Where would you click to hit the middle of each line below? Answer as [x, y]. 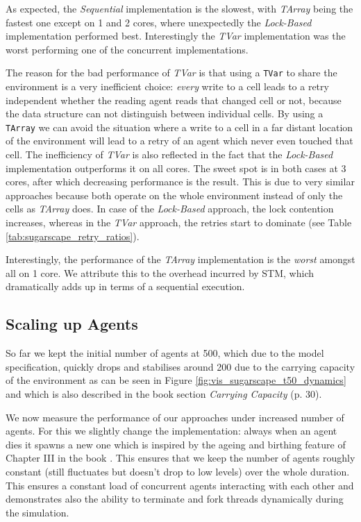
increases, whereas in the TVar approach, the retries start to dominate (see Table [179, 222]
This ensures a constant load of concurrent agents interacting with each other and [180, 485]
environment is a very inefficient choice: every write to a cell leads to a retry [167, 86]
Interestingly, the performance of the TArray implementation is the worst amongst [180, 259]
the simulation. [37, 512]
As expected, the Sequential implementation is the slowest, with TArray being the [179, 8]
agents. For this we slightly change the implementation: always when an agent [171, 431]
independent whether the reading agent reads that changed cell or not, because [174, 100]
